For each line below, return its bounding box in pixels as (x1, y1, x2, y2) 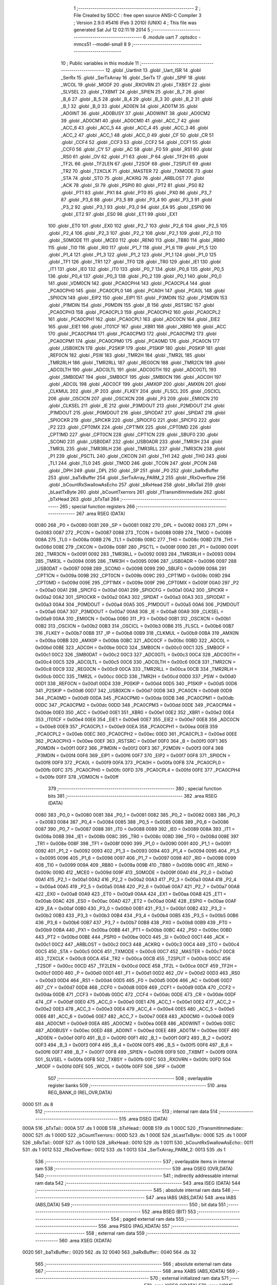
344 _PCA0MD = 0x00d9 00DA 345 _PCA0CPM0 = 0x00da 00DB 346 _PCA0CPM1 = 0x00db (35, 694, 234, 701)
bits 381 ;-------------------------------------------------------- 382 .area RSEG (48, 793, 217, 799)
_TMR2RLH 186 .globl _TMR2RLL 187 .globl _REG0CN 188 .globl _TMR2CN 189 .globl (48, 359, 225, 365)
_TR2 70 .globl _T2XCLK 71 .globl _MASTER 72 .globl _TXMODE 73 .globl (61, 168, 213, 174)
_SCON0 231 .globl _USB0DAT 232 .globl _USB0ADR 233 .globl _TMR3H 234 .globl (48, 438, 223, 445)
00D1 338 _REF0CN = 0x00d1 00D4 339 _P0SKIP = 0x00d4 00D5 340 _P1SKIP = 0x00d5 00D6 (35, 680, 238, 686)
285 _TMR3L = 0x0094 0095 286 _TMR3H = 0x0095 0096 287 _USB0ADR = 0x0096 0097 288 (35, 558, 237, 564)
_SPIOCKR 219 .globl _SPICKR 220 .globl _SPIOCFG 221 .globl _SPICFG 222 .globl (48, 417, 220, 423)
